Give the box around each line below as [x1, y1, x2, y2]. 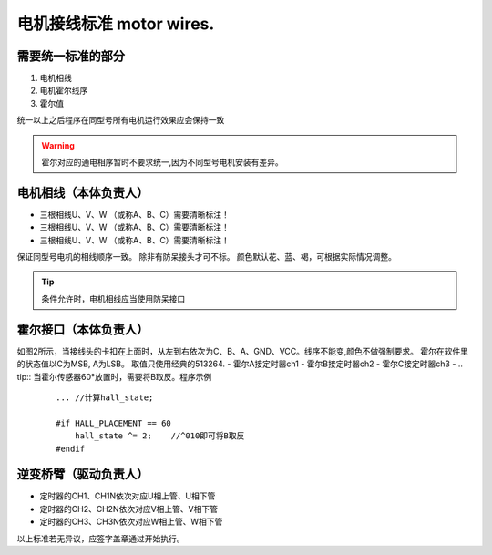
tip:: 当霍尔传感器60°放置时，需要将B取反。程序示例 [16, 371, 212, 382]
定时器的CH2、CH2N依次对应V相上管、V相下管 [39, 503, 219, 514]
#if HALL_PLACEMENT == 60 [56, 417, 172, 428]
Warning [41, 139, 75, 150]
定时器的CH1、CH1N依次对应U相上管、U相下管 [39, 490, 216, 501]
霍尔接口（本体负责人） [16, 322, 149, 337]
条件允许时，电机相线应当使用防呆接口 [41, 293, 186, 304]
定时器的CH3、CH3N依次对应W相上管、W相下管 [39, 516, 223, 528]
